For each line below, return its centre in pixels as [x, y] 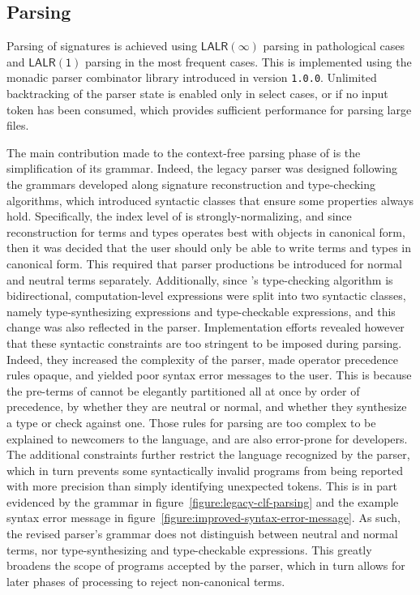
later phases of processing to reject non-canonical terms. [146, 581]
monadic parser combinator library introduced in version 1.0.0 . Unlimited [192, 77]
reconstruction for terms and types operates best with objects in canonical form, [206, 231]
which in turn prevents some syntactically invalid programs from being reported [205, 470]
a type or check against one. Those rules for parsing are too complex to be [191, 422]
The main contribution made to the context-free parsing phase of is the [184, 152]
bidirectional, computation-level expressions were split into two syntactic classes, [206, 295]
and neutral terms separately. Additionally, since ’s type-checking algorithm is [200, 279]
